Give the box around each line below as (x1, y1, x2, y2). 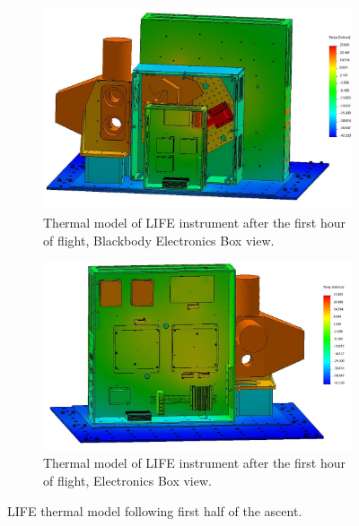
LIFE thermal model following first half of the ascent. (7, 501, 302, 520)
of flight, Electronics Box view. (43, 471, 212, 490)
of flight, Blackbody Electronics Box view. (43, 230, 275, 249)
